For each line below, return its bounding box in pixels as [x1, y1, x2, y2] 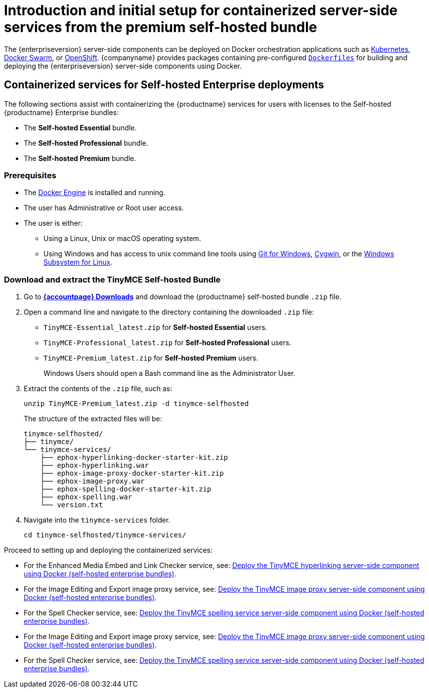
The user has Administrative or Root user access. [24, 204, 184, 212]
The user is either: [24, 219, 83, 228]
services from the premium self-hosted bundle [4, 19, 317, 36]
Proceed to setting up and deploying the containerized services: [4, 546, 213, 555]
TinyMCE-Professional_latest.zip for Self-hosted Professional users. [43, 338, 292, 347]
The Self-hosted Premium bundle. [24, 154, 136, 163]
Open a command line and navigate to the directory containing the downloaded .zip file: [24, 308, 314, 317]
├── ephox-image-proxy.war [40, 477, 145, 486]
